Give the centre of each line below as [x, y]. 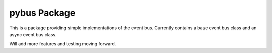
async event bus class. [33, 34]
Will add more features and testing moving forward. [63, 44]
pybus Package [42, 13]
